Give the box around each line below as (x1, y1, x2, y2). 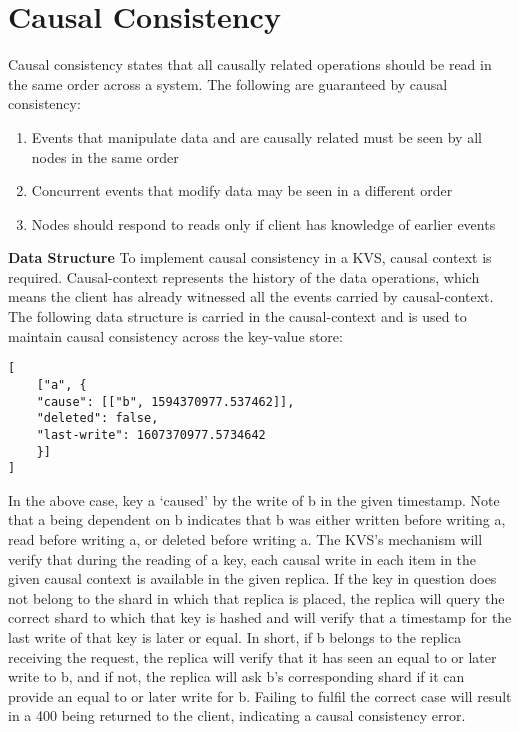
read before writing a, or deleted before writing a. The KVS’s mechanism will (8, 529, 483, 550)
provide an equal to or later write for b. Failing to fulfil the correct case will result (8, 685, 512, 706)
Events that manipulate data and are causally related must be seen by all (31, 126, 482, 147)
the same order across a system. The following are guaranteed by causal (8, 73, 448, 94)
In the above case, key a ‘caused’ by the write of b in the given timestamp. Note (8, 489, 500, 510)
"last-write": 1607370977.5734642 (36, 427, 266, 442)
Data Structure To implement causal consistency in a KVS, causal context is (8, 247, 492, 268)
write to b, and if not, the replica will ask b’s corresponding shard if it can (8, 666, 465, 687)
